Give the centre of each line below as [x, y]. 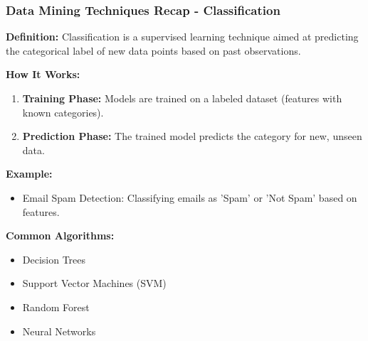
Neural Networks [59, 331]
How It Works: [43, 74]
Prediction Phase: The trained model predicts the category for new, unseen [192, 136]
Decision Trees [54, 259]
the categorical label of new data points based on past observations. [153, 50]
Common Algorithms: [60, 236]
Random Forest [56, 307]
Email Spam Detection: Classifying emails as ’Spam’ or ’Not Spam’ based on [190, 197]
